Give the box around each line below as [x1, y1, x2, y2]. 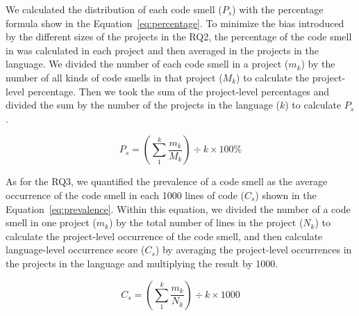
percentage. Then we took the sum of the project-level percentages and [27, 84, 330, 98]
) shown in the [255, 187, 317, 202]
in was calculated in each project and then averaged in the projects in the [6, 42, 319, 57]
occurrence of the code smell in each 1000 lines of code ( [6, 187, 244, 202]
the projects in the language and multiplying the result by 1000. [6, 255, 278, 270]
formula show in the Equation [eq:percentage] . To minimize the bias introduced [6, 15, 344, 30]
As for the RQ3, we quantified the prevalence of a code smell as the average [6, 174, 328, 189]
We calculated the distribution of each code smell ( [6, 2, 222, 16]
